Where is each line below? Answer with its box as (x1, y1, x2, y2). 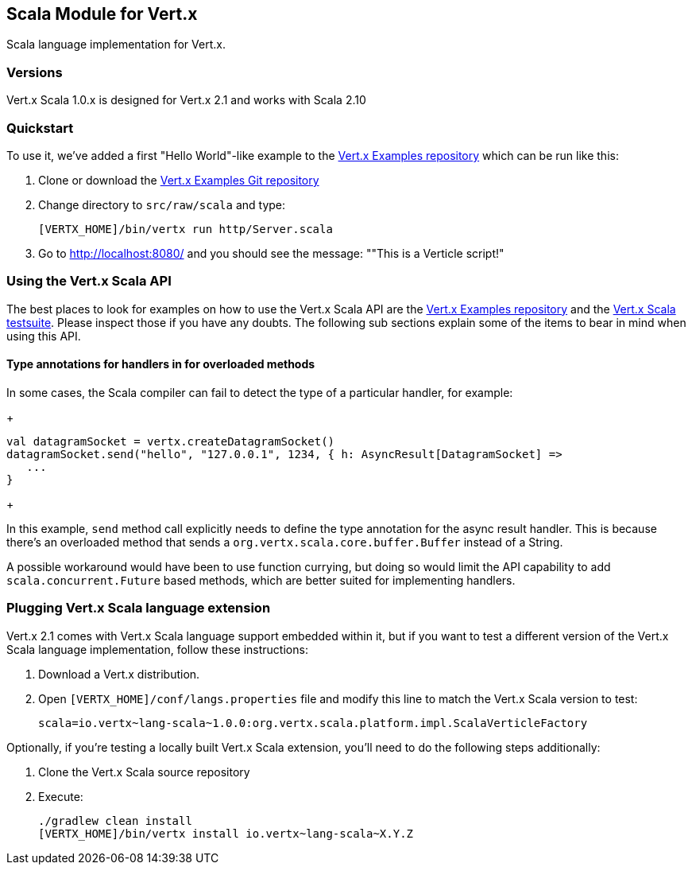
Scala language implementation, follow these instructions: (6, 642, 308, 656)
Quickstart (6, 119, 74, 136)
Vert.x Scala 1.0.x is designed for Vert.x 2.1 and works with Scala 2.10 (6, 93, 366, 107)
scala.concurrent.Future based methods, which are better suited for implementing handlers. (6, 573, 516, 587)
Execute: (38, 789, 83, 803)
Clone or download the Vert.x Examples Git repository (38, 173, 319, 187)
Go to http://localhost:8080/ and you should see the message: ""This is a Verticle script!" (38, 246, 505, 260)
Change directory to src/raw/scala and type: (38, 197, 286, 212)
